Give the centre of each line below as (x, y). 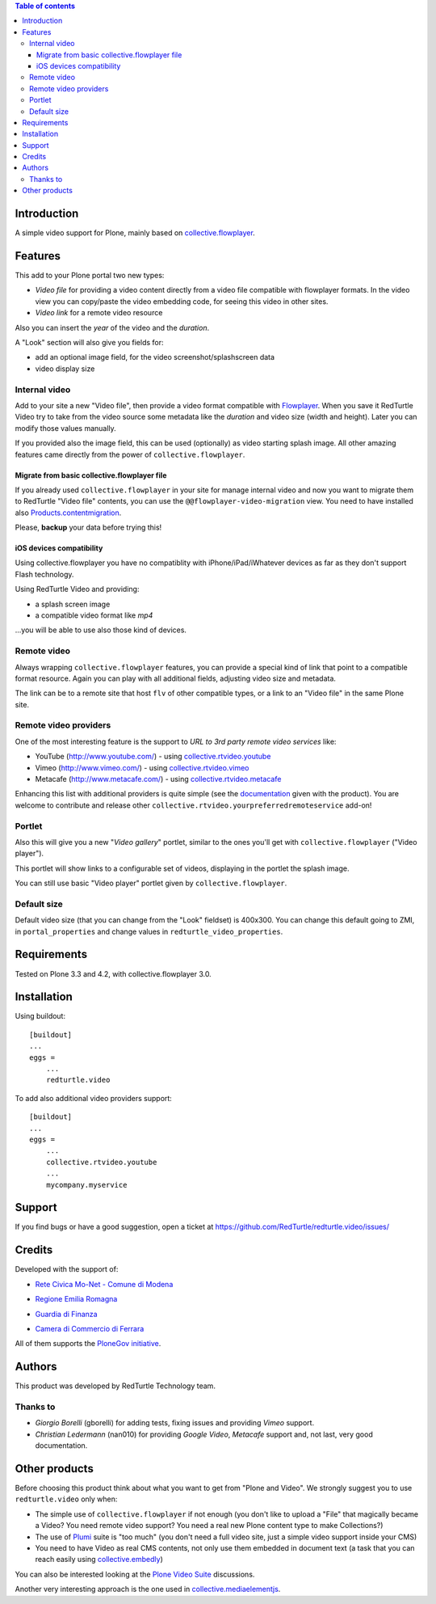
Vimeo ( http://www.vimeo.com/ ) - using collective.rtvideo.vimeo (142, 767)
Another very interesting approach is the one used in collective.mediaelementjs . (148, 1589)
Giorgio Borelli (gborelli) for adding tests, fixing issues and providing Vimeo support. (175, 1423)
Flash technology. (44, 574)
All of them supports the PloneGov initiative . (88, 1344)
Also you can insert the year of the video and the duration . (112, 327)
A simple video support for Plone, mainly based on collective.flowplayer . (135, 233)
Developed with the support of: (67, 1269)
